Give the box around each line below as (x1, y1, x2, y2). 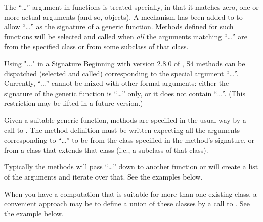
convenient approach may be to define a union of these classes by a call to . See (4, 198, 250, 209)
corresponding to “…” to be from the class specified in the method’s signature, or (4, 135, 254, 145)
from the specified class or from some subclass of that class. (4, 41, 189, 52)
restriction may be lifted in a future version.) (4, 98, 143, 108)
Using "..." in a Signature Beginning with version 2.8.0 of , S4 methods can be (4, 58, 245, 68)
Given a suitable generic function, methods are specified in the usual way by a (4, 114, 246, 125)
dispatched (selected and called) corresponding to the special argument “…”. (4, 68, 239, 78)
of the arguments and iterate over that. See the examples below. (4, 171, 203, 182)
